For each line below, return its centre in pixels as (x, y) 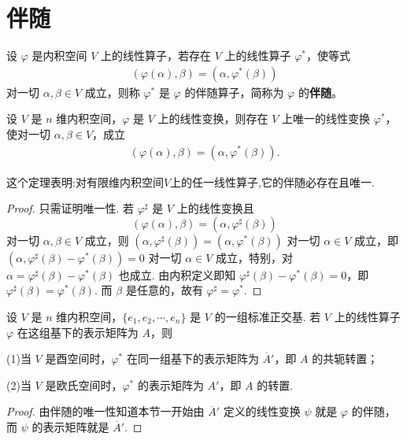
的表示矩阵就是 (70, 426)
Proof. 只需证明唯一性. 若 (70, 208)
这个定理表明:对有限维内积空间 (85, 181)
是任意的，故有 (164, 290)
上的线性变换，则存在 (213, 118)
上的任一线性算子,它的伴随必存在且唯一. (272, 181)
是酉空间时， (78, 359)
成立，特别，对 (255, 257)
